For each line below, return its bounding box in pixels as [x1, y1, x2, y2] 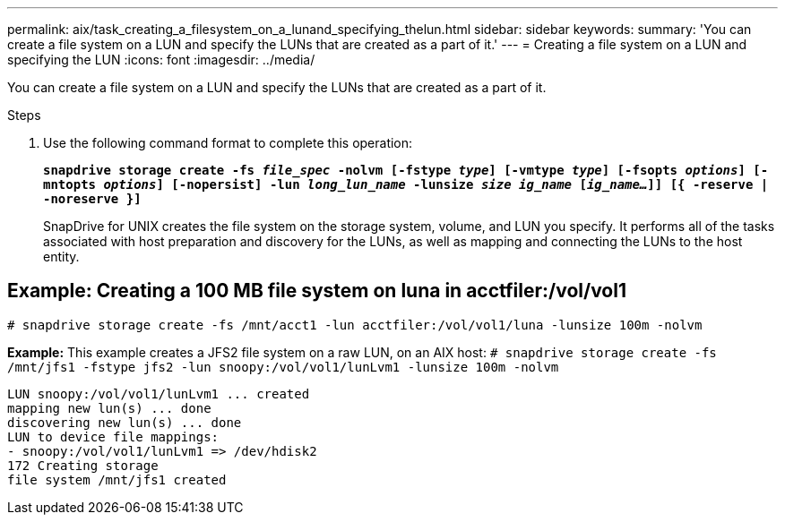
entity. [43, 249, 80, 264]
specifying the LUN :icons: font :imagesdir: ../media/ [7, 52, 315, 67]
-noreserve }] [43, 192, 142, 206]
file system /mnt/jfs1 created [7, 472, 227, 487]
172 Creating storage [7, 458, 159, 473]
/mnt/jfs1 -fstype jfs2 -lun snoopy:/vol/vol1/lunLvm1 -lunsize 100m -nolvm [7, 359, 559, 374]
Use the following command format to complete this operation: [43, 135, 413, 150]
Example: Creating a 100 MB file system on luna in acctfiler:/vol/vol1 [7, 279, 626, 303]
